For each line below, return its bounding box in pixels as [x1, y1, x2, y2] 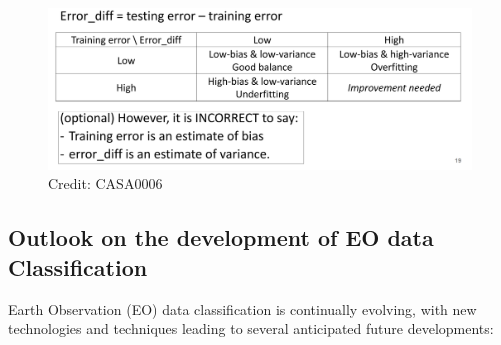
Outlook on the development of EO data [8, 222, 434, 253]
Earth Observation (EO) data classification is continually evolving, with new [8, 298, 477, 319]
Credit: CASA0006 [48, 173, 163, 194]
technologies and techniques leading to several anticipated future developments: [8, 318, 494, 339]
